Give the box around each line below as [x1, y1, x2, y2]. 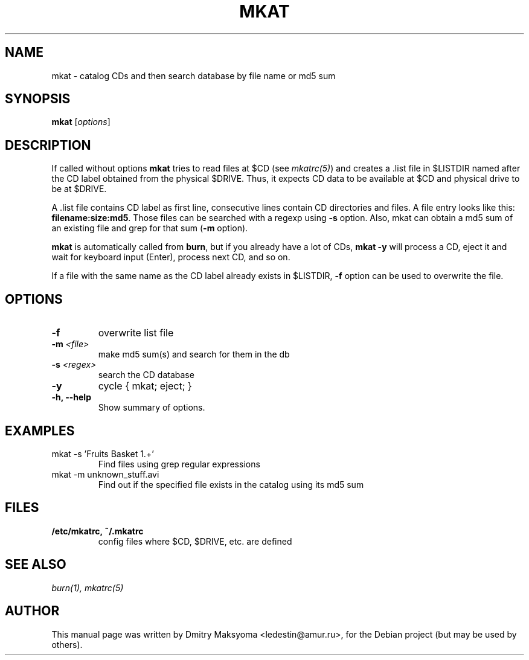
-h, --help [51, 392, 91, 403]
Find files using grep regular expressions [98, 458, 260, 469]
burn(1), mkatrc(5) [51, 582, 124, 593]
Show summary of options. [98, 402, 205, 413]
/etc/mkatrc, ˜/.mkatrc [51, 525, 144, 536]
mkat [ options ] [51, 117, 111, 127]
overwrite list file [98, 327, 174, 339]
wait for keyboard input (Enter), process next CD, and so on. [51, 252, 290, 263]
